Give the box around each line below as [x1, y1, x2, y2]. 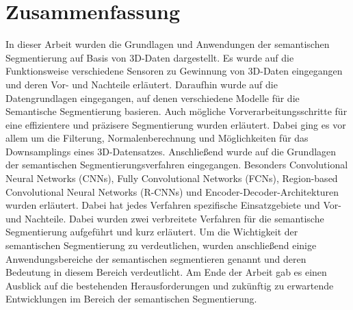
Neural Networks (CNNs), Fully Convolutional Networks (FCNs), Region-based [5, 171, 338, 185]
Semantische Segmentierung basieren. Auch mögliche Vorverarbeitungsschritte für [5, 104, 348, 118]
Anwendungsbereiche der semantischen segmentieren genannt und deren [5, 251, 306, 266]
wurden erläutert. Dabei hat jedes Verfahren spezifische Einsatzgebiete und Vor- [5, 198, 341, 212]
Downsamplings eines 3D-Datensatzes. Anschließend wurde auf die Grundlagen [5, 144, 337, 158]
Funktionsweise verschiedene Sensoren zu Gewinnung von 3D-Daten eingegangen [5, 64, 343, 78]
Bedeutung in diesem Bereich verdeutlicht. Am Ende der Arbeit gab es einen [5, 265, 327, 279]
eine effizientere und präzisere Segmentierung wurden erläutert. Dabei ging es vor [5, 117, 346, 131]
